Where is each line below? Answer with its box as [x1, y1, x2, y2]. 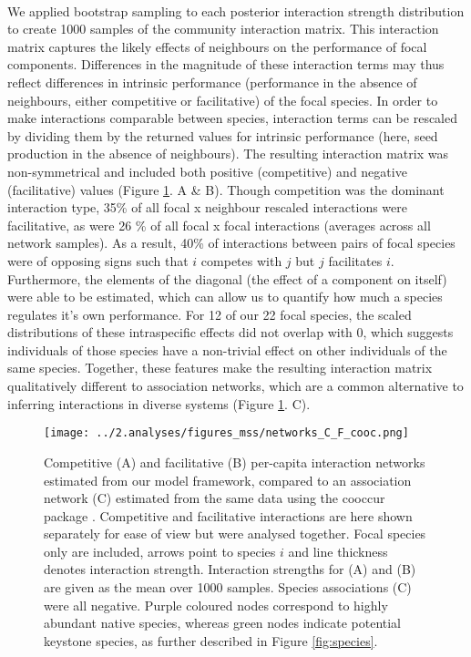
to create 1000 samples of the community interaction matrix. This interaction [7, 19, 439, 38]
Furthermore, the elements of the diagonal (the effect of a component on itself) [7, 269, 447, 288]
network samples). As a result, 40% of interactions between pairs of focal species [7, 233, 456, 252]
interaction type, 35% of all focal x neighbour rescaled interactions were [7, 198, 408, 217]
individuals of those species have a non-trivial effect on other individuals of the [7, 340, 447, 359]
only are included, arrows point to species [44, 541, 276, 560]
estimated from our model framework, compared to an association [44, 470, 412, 489]
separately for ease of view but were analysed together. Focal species [44, 524, 426, 543]
